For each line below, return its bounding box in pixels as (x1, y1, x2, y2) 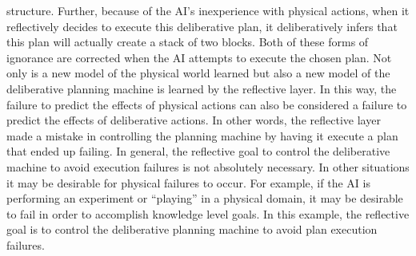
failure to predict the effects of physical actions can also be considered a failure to (6, 96, 407, 112)
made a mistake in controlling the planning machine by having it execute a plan (6, 127, 398, 144)
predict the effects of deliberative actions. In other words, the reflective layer (6, 112, 381, 128)
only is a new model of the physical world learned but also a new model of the (6, 65, 390, 81)
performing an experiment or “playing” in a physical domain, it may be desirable (6, 190, 403, 207)
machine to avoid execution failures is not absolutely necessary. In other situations (6, 158, 410, 175)
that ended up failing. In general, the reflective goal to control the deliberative (6, 143, 390, 160)
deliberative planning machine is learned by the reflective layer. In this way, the (6, 80, 397, 96)
